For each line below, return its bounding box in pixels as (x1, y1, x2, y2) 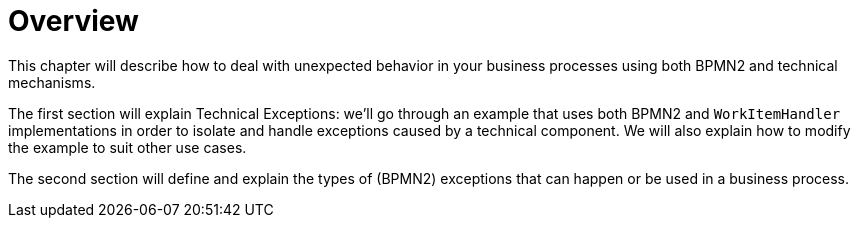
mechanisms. (8, 73, 96, 91)
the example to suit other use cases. (8, 138, 247, 156)
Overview (8, 4, 139, 38)
